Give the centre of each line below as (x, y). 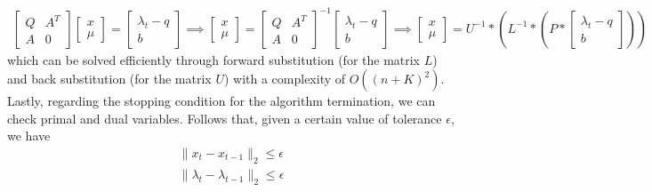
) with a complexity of (285, 79)
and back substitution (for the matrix (109, 79)
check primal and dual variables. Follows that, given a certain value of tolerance (225, 118)
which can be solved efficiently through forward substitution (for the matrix (214, 59)
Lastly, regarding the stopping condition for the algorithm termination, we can (221, 101)
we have (29, 136)
